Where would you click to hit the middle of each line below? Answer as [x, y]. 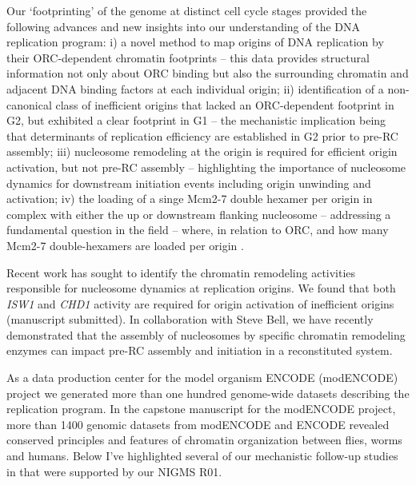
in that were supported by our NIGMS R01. [114, 471]
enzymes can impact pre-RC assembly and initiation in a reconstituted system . [200, 350]
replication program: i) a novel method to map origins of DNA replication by [195, 42]
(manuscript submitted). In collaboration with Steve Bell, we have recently [190, 319]
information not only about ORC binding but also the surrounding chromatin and [208, 73]
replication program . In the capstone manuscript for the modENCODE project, [201, 409]
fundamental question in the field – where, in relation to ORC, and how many [198, 230]
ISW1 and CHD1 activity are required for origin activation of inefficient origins [200, 303]
